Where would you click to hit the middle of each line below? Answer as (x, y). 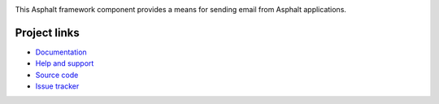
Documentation (61, 52)
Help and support (65, 63)
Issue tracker (57, 86)
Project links (48, 32)
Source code (57, 75)
